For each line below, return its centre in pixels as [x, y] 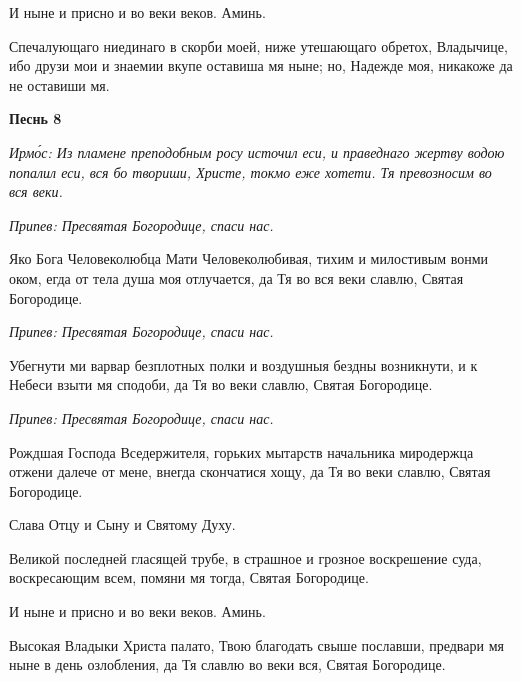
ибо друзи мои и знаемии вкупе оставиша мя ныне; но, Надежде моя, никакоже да [261, 65]
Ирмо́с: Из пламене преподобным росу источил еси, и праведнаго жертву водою [257, 151]
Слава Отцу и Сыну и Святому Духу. [122, 524]
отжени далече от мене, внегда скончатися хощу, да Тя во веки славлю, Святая [250, 471]
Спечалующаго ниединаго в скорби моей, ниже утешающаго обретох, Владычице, [258, 45]
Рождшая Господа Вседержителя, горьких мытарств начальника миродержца [241, 451]
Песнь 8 [35, 118]
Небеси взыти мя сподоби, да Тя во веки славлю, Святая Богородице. [221, 384]
